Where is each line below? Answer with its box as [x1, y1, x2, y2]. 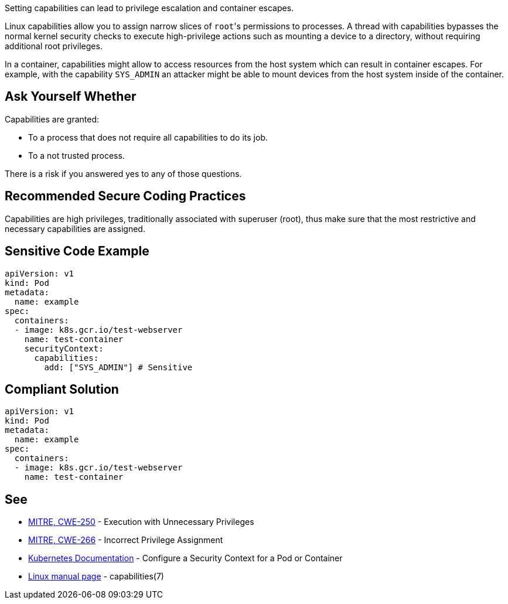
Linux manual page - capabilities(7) [28, 571, 164, 582]
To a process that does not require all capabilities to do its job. [28, 132, 268, 142]
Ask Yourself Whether [5, 89, 137, 104]
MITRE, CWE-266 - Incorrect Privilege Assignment [28, 535, 223, 545]
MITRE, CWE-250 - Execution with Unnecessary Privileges [28, 517, 254, 527]
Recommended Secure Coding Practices [5, 189, 246, 204]
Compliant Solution [5, 381, 119, 397]
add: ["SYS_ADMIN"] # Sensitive [44, 362, 193, 372]
